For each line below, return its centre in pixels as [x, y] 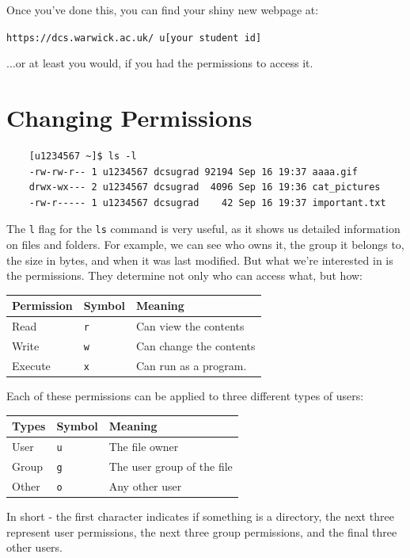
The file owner [144, 447]
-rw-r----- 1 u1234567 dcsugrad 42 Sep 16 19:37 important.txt [207, 203]
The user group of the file [171, 466]
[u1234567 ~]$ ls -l [83, 156]
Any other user [145, 485]
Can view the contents [190, 326]
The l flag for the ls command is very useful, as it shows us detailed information [203, 229]
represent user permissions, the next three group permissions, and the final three [202, 531]
